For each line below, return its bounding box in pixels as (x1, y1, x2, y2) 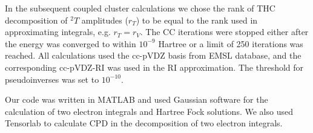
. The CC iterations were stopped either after (140, 25, 309, 38)
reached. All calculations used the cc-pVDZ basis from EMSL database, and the (5, 49, 301, 62)
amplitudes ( (81, 13, 128, 26)
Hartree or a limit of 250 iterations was (158, 37, 303, 50)
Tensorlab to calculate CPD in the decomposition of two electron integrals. (5, 117, 283, 129)
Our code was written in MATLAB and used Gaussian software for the (5, 93, 268, 106)
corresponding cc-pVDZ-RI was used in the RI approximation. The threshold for (5, 60, 304, 73)
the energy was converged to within (5, 37, 136, 50)
